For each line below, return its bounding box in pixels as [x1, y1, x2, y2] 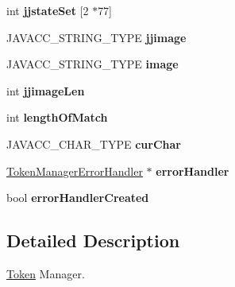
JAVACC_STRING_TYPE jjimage [6, 29, 187, 45]
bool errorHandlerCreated [6, 189, 149, 206]
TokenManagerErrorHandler [6, 162, 143, 179]
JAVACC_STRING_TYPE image [6, 56, 179, 72]
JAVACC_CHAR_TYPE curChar [6, 135, 181, 152]
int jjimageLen [6, 82, 85, 99]
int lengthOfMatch [6, 109, 108, 126]
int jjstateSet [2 [6, 2, 89, 18]
